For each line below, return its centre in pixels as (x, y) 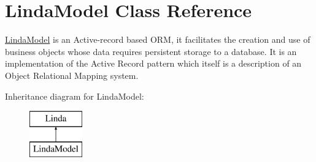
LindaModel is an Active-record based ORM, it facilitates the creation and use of (158, 39)
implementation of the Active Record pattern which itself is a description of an (153, 63)
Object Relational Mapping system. (72, 75)
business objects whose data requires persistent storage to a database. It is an (151, 51)
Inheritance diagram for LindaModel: (75, 96)
